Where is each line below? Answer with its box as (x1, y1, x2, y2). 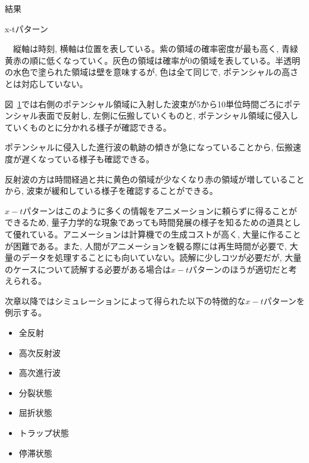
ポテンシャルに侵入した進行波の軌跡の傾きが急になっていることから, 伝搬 (5, 141, 293, 153)
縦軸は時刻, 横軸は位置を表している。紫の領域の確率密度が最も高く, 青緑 (13, 42, 298, 55)
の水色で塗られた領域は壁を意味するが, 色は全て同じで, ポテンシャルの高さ (5, 66, 299, 78)
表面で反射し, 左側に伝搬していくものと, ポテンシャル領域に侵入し (38, 109, 298, 122)
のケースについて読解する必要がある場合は (5, 263, 171, 275)
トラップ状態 (18, 427, 69, 439)
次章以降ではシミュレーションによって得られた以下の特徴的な (5, 294, 246, 307)
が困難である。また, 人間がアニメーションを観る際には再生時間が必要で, (5, 239, 287, 252)
